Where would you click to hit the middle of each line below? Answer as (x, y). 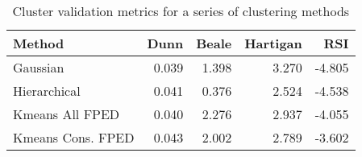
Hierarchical (47, 91)
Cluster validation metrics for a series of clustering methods (181, 11)
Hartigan (273, 43)
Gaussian (39, 67)
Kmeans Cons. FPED (74, 137)
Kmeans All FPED (67, 114)
